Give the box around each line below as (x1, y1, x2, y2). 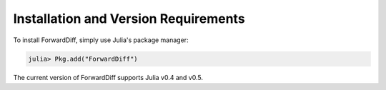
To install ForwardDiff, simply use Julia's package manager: (13, 36, 189, 44)
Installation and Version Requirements (13, 11, 246, 26)
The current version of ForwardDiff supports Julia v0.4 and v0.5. (13, 73, 204, 81)
